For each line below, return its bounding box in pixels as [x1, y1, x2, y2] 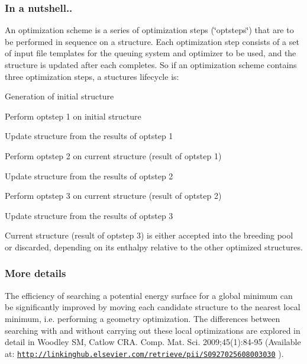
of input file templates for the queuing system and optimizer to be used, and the [5, 47, 296, 59]
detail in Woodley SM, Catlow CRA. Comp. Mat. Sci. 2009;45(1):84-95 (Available [5, 336, 301, 348]
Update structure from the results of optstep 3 [5, 209, 173, 221]
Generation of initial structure [5, 90, 114, 102]
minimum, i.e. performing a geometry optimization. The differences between [5, 312, 280, 324]
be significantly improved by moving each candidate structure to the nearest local [5, 301, 300, 313]
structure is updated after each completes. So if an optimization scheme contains [5, 59, 297, 70]
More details [5, 266, 66, 281]
